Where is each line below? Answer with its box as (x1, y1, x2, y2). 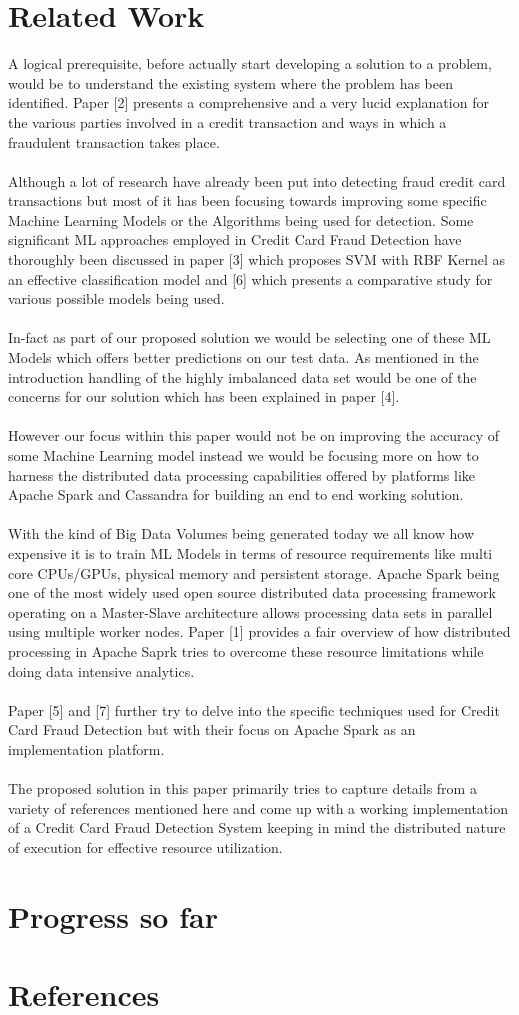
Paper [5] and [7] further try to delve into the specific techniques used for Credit (8, 699, 500, 720)
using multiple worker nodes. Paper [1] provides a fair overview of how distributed (8, 621, 511, 642)
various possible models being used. (8, 288, 225, 309)
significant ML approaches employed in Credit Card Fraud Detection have (8, 229, 462, 250)
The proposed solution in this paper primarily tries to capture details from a (8, 778, 477, 799)
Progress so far (8, 895, 218, 936)
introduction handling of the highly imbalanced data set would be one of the (8, 366, 477, 387)
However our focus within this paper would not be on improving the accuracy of (8, 425, 500, 446)
